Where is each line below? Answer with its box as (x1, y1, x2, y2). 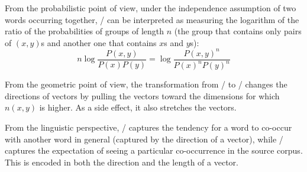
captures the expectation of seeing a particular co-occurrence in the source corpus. (5, 144, 303, 157)
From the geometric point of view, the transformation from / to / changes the (5, 78, 287, 90)
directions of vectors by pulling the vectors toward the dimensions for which (5, 89, 280, 102)
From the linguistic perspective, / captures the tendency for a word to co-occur (5, 121, 292, 134)
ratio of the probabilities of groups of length (5, 25, 164, 37)
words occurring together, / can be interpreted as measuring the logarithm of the (5, 13, 299, 25)
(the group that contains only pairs (174, 25, 302, 37)
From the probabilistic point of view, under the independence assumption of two (5, 2, 296, 14)
